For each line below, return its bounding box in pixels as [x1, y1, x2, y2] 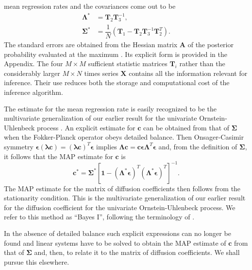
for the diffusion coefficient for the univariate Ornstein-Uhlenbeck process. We [4, 202, 235, 212]
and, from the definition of [158, 141, 237, 151]
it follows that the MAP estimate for [4, 151, 113, 161]
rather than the [179, 58, 225, 69]
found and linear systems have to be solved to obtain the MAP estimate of [4, 237, 226, 248]
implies [96, 141, 117, 151]
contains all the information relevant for [129, 68, 248, 78]
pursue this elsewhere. [4, 256, 69, 267]
